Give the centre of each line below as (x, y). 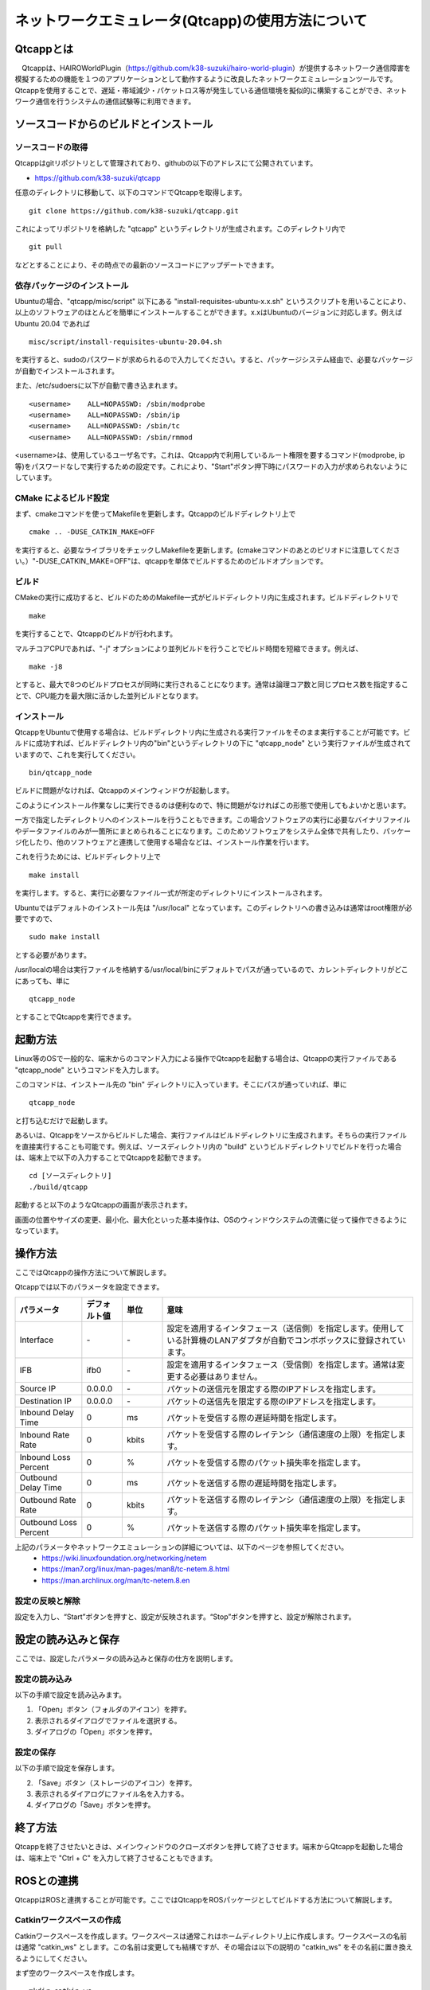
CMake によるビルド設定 (62, 497)
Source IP (38, 1388)
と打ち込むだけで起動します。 (63, 1120)
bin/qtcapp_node (61, 773)
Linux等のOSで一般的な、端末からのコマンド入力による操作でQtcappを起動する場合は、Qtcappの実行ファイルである (206, 1059)
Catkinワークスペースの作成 (68, 1920)
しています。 (35, 477)
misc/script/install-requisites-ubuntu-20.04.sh (125, 342)
